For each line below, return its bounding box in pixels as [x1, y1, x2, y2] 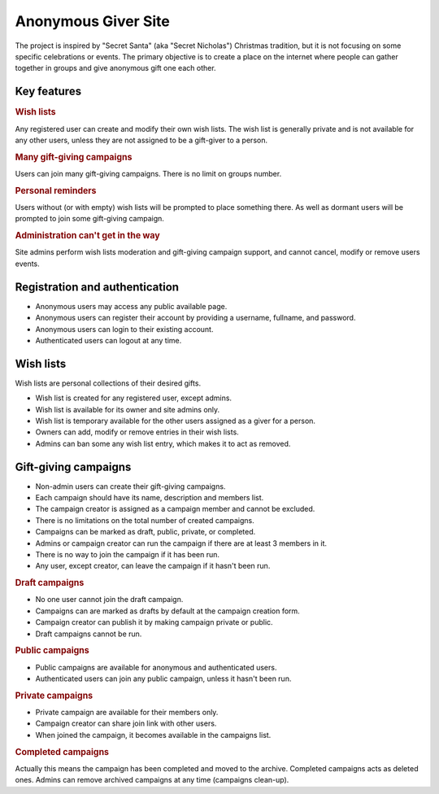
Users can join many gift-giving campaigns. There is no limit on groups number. [15, 168, 282, 178]
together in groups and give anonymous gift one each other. [15, 63, 216, 73]
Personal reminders [15, 185, 97, 196]
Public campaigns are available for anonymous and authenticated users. [35, 662, 277, 672]
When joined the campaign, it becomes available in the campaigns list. [35, 730, 272, 739]
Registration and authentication [15, 280, 179, 294]
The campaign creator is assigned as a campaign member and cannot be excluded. [35, 504, 315, 514]
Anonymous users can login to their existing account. [35, 324, 214, 334]
